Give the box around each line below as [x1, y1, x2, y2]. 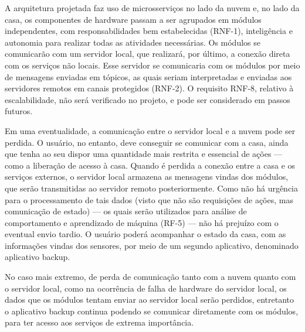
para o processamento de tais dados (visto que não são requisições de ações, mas [5, 193, 293, 206]
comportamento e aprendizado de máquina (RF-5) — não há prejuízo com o [5, 216, 279, 228]
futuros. [5, 105, 33, 117]
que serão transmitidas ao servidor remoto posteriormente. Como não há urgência [5, 182, 299, 194]
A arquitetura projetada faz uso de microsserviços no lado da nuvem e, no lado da [5, 2, 300, 13]
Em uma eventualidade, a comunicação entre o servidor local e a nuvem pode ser [5, 124, 296, 136]
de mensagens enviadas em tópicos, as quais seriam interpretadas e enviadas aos [5, 70, 292, 83]
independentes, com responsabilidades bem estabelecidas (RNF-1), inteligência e [5, 25, 293, 37]
